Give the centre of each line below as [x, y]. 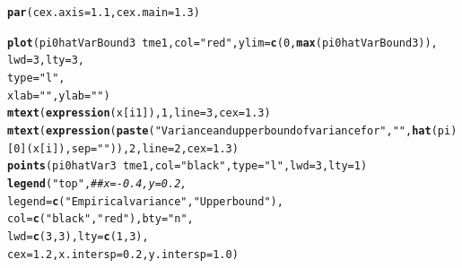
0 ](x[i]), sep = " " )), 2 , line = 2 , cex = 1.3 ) [126, 148]
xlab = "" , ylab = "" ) [59, 95]
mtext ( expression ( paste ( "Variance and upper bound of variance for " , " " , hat [219, 130]
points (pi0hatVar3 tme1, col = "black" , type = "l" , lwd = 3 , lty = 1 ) [187, 166]
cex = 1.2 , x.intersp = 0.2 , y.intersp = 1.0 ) [123, 254]
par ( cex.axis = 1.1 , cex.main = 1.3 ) [104, 13]
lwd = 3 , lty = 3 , [46, 61]
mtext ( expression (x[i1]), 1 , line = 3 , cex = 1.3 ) [139, 113]
